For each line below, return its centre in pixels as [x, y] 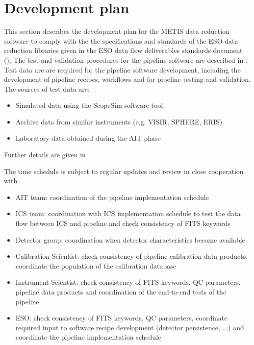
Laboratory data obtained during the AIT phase [88, 138]
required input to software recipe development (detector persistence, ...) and [130, 327]
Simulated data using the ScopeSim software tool [89, 105]
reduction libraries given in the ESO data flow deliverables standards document [123, 50]
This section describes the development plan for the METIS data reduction [117, 31]
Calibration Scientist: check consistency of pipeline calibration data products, [132, 256]
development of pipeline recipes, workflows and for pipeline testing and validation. [127, 79]
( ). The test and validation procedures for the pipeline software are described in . [126, 60]
